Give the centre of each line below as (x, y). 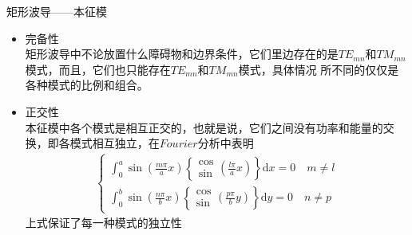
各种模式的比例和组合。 (87, 85)
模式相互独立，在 (115, 143)
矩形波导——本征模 (57, 11)
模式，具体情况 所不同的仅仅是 (319, 69)
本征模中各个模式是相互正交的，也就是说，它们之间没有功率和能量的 (204, 127)
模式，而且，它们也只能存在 (98, 69)
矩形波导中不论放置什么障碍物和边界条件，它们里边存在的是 (182, 54)
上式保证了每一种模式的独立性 (103, 223)
